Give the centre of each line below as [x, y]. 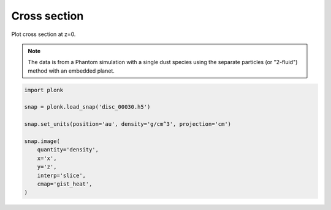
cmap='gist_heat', [65, 184]
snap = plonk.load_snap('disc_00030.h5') [87, 107]
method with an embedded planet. [71, 71]
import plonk [44, 90]
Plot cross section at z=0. [44, 34]
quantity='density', [68, 150]
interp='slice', [61, 175]
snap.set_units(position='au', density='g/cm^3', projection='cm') [128, 124]
